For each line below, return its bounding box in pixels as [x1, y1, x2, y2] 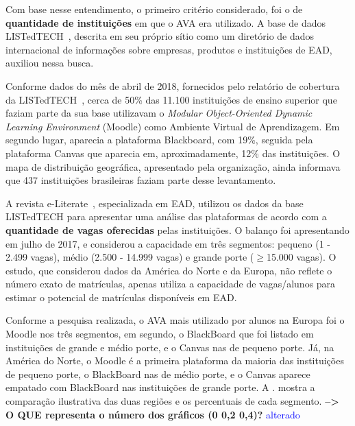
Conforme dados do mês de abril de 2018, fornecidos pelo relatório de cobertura [5, 78, 340, 93]
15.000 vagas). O [266, 250, 336, 264]
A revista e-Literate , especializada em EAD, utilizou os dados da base [5, 196, 304, 210]
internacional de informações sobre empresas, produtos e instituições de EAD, [5, 42, 332, 56]
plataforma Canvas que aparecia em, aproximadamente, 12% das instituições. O [5, 145, 341, 160]
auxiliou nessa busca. [5, 56, 94, 70]
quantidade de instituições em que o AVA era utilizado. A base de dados [5, 15, 326, 29]
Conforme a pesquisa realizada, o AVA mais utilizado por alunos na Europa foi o [5, 313, 345, 327]
